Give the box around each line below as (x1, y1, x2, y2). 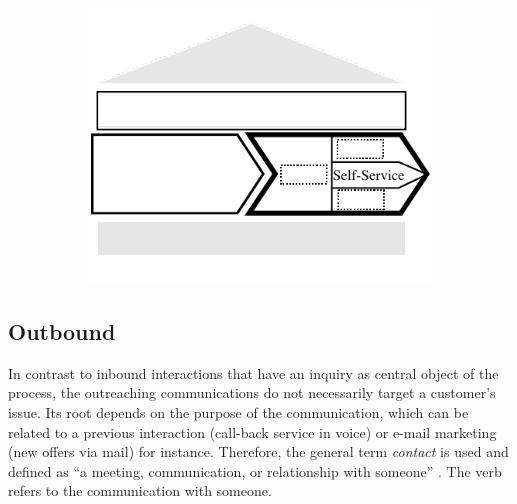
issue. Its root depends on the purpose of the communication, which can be (8, 402, 469, 423)
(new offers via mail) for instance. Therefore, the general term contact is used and (8, 441, 509, 462)
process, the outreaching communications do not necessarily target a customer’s (8, 382, 496, 403)
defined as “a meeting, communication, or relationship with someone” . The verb (8, 460, 502, 481)
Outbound (8, 316, 116, 347)
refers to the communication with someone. (8, 480, 272, 501)
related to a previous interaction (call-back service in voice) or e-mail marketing (8, 421, 497, 442)
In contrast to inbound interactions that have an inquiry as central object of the (8, 362, 499, 383)
